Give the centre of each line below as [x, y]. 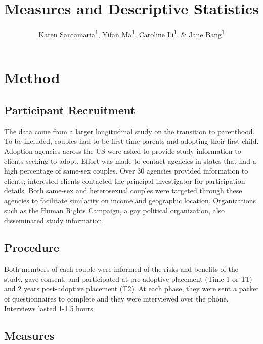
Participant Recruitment [70, 110]
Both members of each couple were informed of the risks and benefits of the [121, 268]
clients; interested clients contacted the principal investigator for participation [125, 180]
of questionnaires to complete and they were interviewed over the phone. [116, 298]
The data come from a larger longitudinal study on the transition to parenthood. [129, 131]
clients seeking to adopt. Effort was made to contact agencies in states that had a [130, 161]
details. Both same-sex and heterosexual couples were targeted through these [123, 190]
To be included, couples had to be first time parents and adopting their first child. [131, 141]
